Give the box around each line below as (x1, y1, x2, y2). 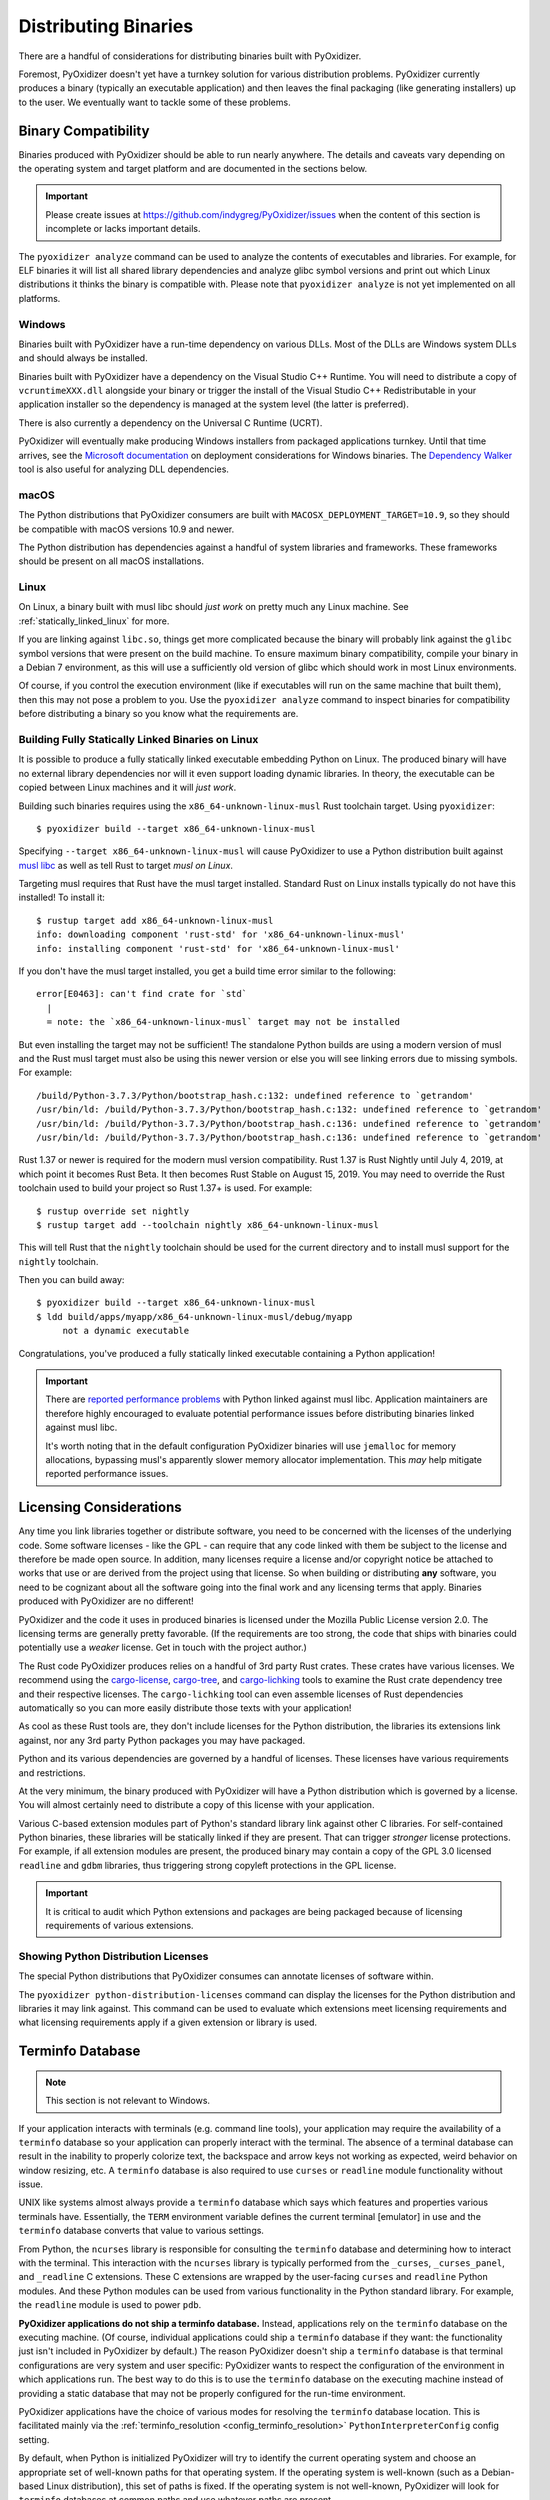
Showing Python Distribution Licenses (18, 1949, 209, 1963)
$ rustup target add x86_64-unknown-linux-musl (36, 915, 274, 926)
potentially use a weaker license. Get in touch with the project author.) (18, 1641, 307, 1654)
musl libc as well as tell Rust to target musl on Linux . (18, 859, 234, 871)
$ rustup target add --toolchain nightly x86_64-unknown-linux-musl (36, 1219, 379, 1230)
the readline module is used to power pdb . (18, 2299, 202, 2311)
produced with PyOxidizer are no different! (18, 1595, 194, 1607)
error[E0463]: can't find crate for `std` (36, 988, 248, 1000)
